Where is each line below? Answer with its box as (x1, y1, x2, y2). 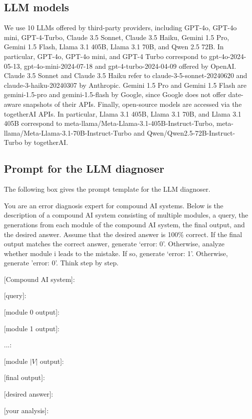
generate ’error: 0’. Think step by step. (4, 258, 119, 268)
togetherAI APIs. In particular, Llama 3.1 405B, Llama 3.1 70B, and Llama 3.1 (4, 108, 242, 119)
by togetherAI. (24, 137, 68, 147)
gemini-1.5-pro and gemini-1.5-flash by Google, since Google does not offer (4, 89, 226, 100)
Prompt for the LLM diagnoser (4, 161, 164, 176)
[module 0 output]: (4, 307, 59, 317)
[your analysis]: (4, 405, 49, 415)
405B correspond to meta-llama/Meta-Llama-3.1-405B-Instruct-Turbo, (4, 118, 214, 128)
